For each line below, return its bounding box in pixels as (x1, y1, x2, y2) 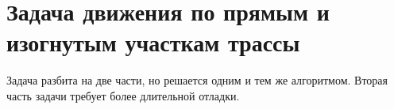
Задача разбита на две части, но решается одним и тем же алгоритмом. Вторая (6, 72, 388, 88)
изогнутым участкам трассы (6, 26, 300, 58)
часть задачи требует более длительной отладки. (6, 87, 240, 103)
